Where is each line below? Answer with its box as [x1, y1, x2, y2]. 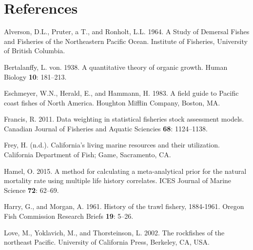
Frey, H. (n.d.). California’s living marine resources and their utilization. [4, 140, 220, 150]
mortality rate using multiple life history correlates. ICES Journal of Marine [4, 175, 232, 186]
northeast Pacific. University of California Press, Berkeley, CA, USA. [4, 237, 210, 247]
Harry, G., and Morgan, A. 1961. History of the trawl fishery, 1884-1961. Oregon [4, 201, 244, 211]
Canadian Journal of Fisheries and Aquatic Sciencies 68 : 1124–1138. [4, 123, 208, 133]
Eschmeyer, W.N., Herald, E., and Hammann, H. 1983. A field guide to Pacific [4, 88, 239, 98]
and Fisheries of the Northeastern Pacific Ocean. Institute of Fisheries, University [4, 36, 248, 46]
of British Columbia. [4, 45, 65, 56]
